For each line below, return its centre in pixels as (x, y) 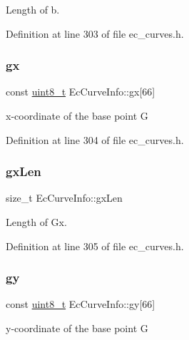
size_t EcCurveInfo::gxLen (64, 198)
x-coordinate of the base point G (77, 115)
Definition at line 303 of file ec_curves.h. (95, 33)
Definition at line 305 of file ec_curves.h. (95, 246)
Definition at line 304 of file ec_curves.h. (95, 139)
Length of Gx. (36, 222)
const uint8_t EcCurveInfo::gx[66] (81, 92)
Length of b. (33, 9)
